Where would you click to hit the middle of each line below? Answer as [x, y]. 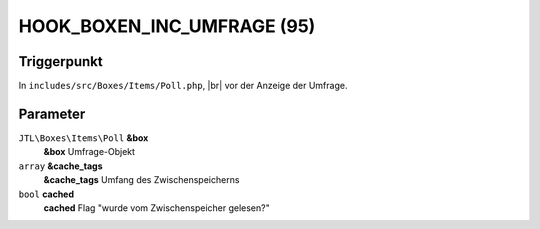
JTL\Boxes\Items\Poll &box [83, 137]
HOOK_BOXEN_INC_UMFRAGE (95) [167, 26]
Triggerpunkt [61, 61]
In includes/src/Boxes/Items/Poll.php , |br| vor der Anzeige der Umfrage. [183, 86]
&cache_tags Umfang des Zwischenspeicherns [141, 180]
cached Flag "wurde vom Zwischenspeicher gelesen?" [156, 207]
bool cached [46, 194]
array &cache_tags [60, 166]
